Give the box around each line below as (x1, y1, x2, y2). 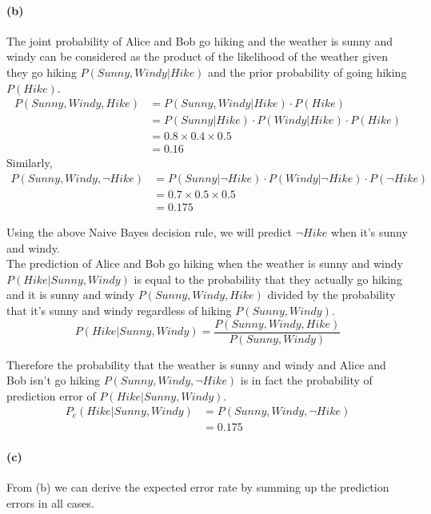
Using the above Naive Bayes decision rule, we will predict (6, 223, 293, 240)
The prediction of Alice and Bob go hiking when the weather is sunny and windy (6, 255, 403, 272)
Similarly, (6, 154, 53, 171)
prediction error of (6, 387, 96, 404)
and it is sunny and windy (6, 286, 135, 303)
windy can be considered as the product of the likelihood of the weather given (6, 48, 389, 65)
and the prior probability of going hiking (208, 63, 407, 80)
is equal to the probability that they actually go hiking (134, 270, 402, 287)
